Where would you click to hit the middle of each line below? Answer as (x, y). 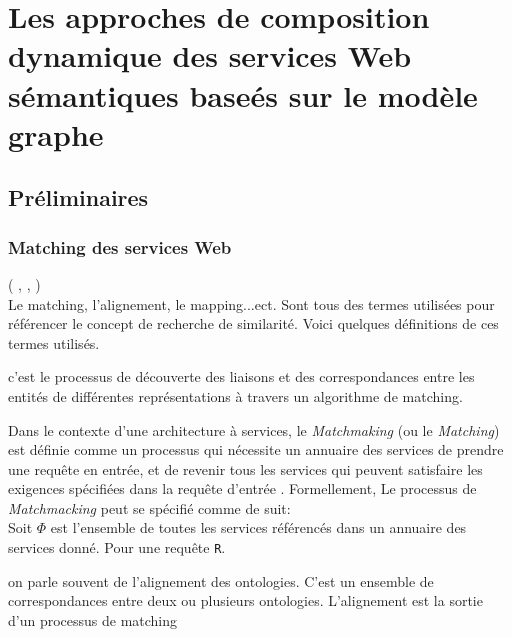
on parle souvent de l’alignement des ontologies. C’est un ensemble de (221, 580)
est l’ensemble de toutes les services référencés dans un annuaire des (258, 527)
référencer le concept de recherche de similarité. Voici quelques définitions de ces (253, 323)
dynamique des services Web (210, 55)
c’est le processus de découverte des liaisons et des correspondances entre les (241, 376)
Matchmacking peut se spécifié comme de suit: (149, 507)
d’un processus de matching (93, 619)
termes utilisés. (54, 342)
